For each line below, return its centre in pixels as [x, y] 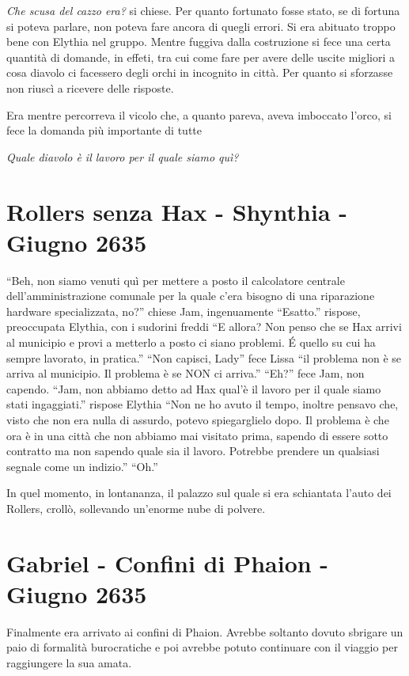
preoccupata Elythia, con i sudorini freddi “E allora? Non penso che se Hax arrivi [204, 327]
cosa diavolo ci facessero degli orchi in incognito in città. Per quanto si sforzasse [200, 72]
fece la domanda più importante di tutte [104, 130]
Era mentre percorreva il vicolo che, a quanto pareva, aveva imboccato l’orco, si [199, 114]
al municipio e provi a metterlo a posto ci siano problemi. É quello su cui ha [191, 342]
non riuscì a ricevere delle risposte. [90, 87]
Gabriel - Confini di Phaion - [168, 562]
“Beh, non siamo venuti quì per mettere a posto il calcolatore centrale [176, 280]
